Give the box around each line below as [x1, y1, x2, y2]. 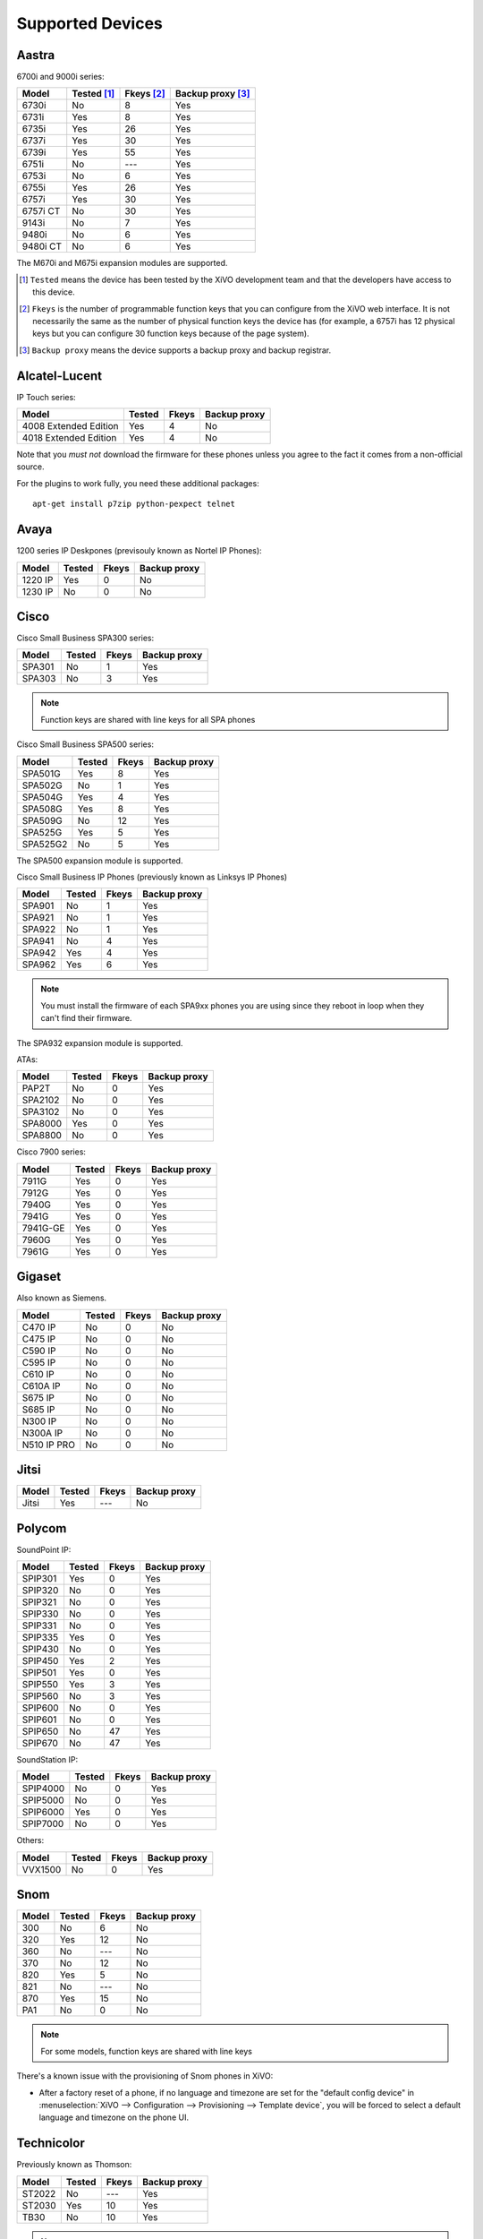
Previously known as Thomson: [16, 2159, 132, 2170]
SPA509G [21, 814, 63, 827]
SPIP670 [21, 1737, 58, 1750]
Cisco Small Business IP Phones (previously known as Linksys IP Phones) [16, 871, 288, 882]
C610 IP [21, 1368, 55, 1380]
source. [16, 461, 45, 472]
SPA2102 [21, 1094, 60, 1106]
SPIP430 [21, 1643, 60, 1656]
